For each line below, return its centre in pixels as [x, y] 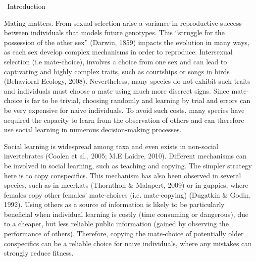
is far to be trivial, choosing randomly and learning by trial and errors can [137, 100]
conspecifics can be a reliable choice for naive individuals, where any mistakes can [128, 243]
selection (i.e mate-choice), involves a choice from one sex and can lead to [116, 61]
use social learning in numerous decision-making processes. [93, 130]
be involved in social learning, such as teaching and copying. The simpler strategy [128, 165]
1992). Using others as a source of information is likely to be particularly [114, 204]
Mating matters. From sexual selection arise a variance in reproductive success [123, 23]
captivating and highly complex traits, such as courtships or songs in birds [117, 71]
